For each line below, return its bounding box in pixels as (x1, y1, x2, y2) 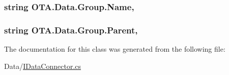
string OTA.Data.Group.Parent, (4, 23, 138, 36)
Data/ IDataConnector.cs (4, 60, 81, 71)
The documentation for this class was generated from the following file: (4, 44, 225, 54)
